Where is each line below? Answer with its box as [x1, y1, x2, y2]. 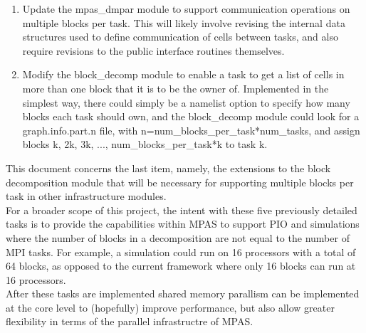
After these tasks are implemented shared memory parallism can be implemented [6, 286, 360, 301]
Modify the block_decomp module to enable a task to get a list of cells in [22, 67, 345, 82]
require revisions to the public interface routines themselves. [22, 43, 285, 58]
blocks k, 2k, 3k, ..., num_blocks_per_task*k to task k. [22, 137, 268, 152]
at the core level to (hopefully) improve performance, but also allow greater [6, 300, 335, 314]
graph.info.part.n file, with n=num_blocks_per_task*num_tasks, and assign [22, 122, 360, 137]
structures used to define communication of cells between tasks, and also [22, 29, 338, 44]
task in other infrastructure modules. [6, 189, 167, 203]
